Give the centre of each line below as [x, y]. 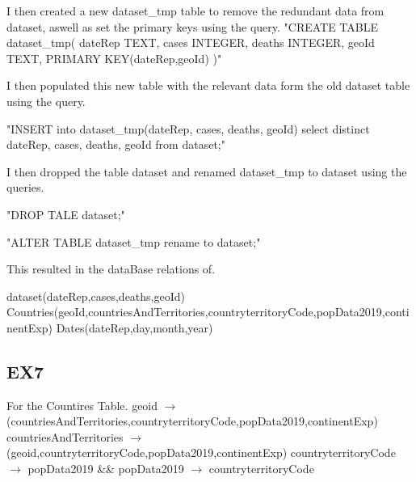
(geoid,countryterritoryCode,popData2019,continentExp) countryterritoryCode [201, 452]
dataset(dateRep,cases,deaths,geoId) [96, 296]
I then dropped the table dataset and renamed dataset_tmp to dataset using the [207, 171]
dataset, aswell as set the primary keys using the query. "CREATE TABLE [193, 26]
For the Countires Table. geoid [82, 405]
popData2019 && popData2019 [106, 469]
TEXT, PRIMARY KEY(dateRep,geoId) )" [114, 58]
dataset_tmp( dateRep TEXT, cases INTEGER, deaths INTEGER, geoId [191, 42]
